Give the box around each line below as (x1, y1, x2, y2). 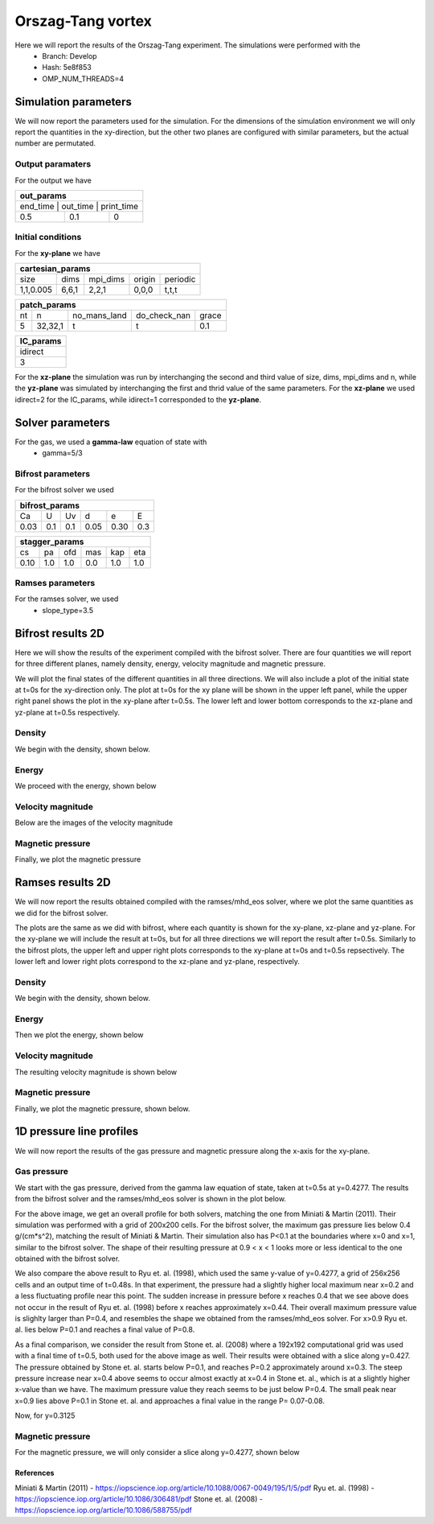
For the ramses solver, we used (14, 594, 119, 603)
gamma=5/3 (42, 448, 84, 458)
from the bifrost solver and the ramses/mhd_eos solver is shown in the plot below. (14, 1194, 287, 1204)
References (14, 1468, 55, 1478)
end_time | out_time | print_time (19, 200, 139, 212)
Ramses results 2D (14, 875, 112, 889)
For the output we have (14, 175, 92, 185)
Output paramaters (14, 159, 92, 170)
